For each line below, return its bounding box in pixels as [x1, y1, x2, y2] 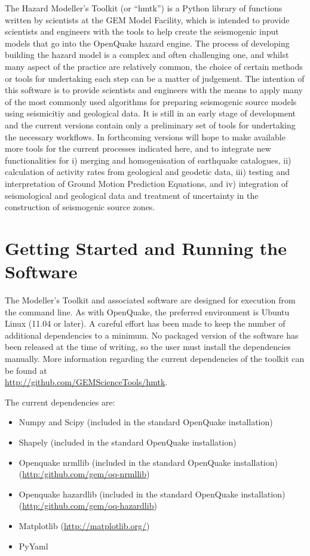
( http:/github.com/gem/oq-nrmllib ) [19, 468, 150, 480]
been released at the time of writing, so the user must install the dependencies [5, 340, 291, 353]
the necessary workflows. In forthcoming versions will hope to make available [5, 130, 286, 143]
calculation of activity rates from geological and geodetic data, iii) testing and [5, 165, 290, 178]
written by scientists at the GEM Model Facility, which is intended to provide [5, 13, 290, 26]
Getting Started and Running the [5, 235, 287, 260]
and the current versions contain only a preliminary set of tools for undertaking [5, 118, 296, 131]
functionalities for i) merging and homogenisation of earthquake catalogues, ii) [5, 153, 291, 166]
